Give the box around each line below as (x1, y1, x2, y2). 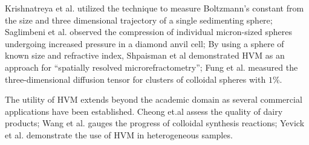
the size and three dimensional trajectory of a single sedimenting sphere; (5, 13, 273, 26)
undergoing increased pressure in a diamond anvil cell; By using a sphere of (5, 37, 284, 50)
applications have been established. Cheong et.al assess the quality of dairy (5, 105, 283, 117)
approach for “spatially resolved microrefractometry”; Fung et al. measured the (5, 60, 298, 73)
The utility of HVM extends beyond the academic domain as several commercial (5, 93, 302, 106)
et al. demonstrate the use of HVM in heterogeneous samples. (5, 128, 233, 141)
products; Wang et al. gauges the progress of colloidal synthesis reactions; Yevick (5, 117, 305, 129)
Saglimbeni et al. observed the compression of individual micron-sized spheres (5, 25, 293, 38)
